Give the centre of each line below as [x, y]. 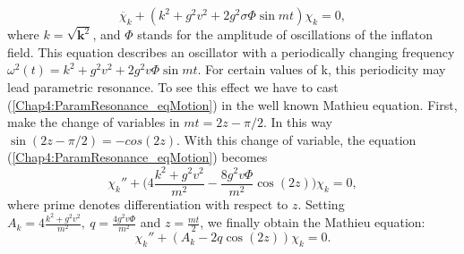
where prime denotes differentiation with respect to [148, 203]
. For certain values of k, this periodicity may [322, 69]
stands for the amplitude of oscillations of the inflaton [285, 34]
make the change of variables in [94, 122]
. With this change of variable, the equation [296, 139]
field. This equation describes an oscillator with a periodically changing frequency [231, 51]
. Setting [321, 203]
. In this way [297, 122]
